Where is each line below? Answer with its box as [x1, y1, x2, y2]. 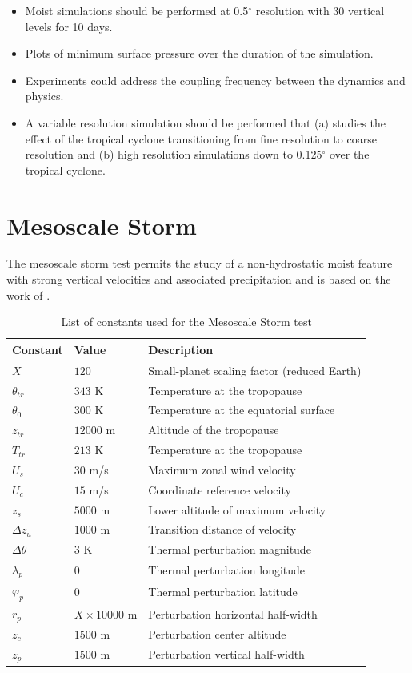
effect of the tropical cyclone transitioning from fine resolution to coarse [25, 130, 377, 147]
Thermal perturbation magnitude [148, 541, 311, 558]
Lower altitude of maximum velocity [148, 501, 326, 518]
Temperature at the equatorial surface [148, 401, 335, 418]
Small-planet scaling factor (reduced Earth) [148, 361, 362, 378]
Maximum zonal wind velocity [148, 461, 296, 478]
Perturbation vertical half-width [148, 646, 305, 663]
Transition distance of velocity [148, 521, 297, 538]
